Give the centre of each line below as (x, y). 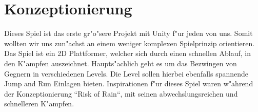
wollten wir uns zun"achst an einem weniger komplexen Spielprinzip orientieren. (130, 43)
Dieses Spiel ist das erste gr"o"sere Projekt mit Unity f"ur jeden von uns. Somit (128, 33)
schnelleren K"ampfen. (39, 104)
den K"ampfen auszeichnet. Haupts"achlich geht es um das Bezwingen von (121, 63)
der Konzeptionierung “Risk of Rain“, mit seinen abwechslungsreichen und (121, 93)
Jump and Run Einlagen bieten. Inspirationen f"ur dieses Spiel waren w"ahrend (129, 83)
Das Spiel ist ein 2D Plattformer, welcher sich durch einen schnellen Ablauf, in (127, 53)
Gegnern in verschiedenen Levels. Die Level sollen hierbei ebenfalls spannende (126, 73)
